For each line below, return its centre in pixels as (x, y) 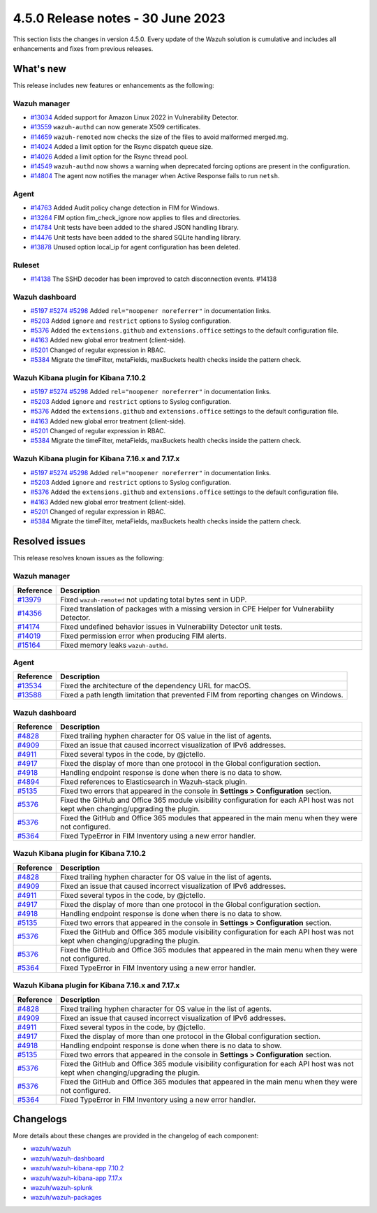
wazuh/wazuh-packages (66, 1198)
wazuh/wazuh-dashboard (67, 1158)
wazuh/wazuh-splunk (62, 1187)
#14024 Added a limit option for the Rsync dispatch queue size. (121, 147)
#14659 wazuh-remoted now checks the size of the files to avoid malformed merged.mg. (160, 137)
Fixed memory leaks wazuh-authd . (114, 645)
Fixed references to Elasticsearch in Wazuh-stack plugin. (154, 782)
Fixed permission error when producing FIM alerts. (143, 636)
